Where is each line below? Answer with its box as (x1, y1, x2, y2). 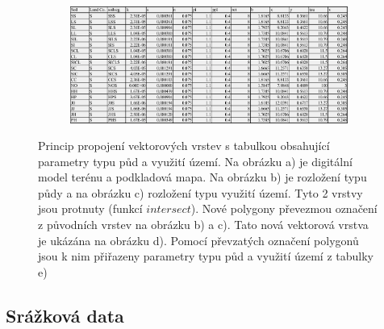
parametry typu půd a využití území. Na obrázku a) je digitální (38, 152, 353, 169)
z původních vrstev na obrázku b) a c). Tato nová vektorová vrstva (38, 216, 369, 233)
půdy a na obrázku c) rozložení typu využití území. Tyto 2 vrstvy (38, 184, 363, 201)
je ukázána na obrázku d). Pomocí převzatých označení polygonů (38, 231, 359, 248)
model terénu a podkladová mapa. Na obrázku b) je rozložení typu (38, 169, 367, 185)
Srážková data (6, 302, 124, 327)
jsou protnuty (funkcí (38, 200, 143, 217)
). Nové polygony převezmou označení (190, 200, 378, 217)
